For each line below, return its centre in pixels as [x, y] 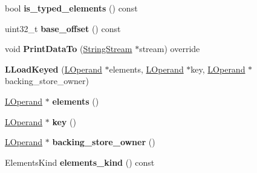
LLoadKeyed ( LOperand [54, 69]
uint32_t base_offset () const [63, 28]
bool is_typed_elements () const [71, 8]
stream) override [170, 49]
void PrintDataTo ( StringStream [69, 49]
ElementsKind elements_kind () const [80, 162]
